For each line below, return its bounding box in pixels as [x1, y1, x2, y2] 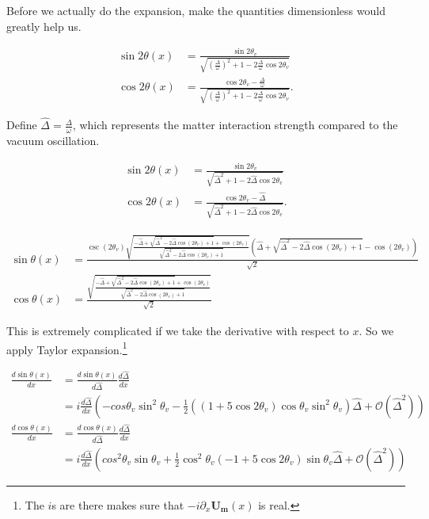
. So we [359, 322, 394, 338]
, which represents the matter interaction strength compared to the [72, 116, 398, 133]
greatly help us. [6, 17, 82, 34]
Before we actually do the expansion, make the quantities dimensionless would [6, 2, 385, 18]
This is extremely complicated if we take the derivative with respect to [6, 322, 349, 338]
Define [6, 116, 37, 133]
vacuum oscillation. [6, 132, 100, 148]
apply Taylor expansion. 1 [6, 338, 127, 357]
